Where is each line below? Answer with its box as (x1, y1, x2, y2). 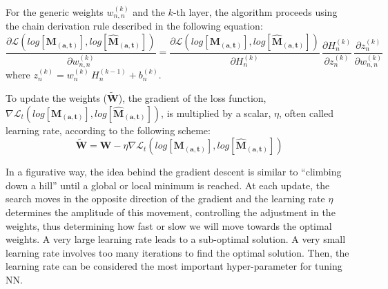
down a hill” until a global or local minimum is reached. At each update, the (6, 178, 330, 192)
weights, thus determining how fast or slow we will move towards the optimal (6, 218, 332, 233)
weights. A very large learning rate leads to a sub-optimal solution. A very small (6, 232, 346, 246)
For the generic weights (6, 5, 104, 19)
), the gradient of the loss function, (118, 90, 266, 105)
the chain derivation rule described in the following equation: (6, 19, 263, 33)
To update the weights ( (6, 90, 108, 105)
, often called (278, 105, 333, 120)
